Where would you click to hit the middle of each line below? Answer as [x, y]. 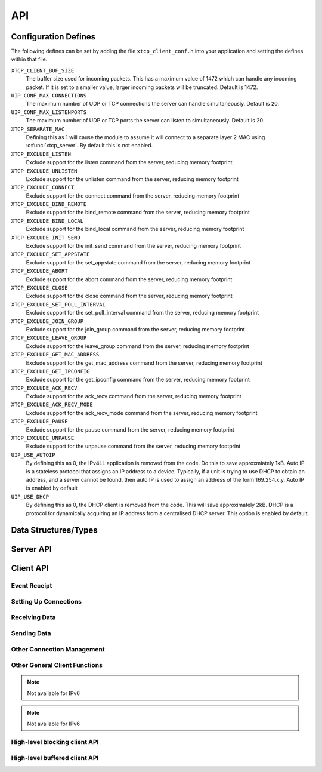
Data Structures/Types [54, 530]
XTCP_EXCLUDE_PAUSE [39, 422]
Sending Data [31, 633]
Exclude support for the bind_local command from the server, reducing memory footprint [135, 229]
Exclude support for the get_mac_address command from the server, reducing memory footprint [144, 363]
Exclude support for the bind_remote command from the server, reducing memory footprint [138, 213]
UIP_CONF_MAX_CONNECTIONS [49, 96]
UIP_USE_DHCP [30, 496]
